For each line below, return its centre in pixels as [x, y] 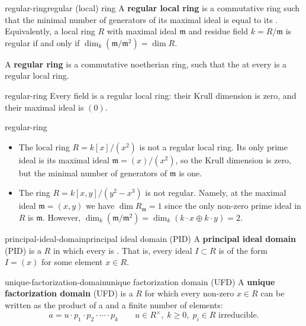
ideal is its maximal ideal [64, 159]
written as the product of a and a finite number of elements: [114, 304]
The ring [34, 193]
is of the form [243, 250]
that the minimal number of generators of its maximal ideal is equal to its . [141, 19]
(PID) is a [23, 250]
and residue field [218, 31]
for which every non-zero [189, 293]
